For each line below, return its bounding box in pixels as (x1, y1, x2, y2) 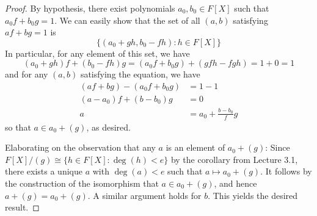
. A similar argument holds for (87, 189, 202, 201)
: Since (265, 141, 290, 154)
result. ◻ (5, 201, 40, 214)
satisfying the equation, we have (80, 68, 200, 81)
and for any (5, 68, 48, 81)
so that (5, 120, 31, 133)
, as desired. (86, 120, 131, 133)
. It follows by (260, 165, 312, 178)
